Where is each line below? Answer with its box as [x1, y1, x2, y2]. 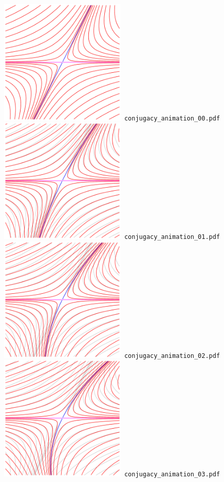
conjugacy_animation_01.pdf [124, 233, 220, 241]
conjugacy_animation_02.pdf [124, 352, 220, 359]
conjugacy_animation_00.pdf [124, 114, 220, 122]
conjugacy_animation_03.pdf [124, 471, 220, 478]
